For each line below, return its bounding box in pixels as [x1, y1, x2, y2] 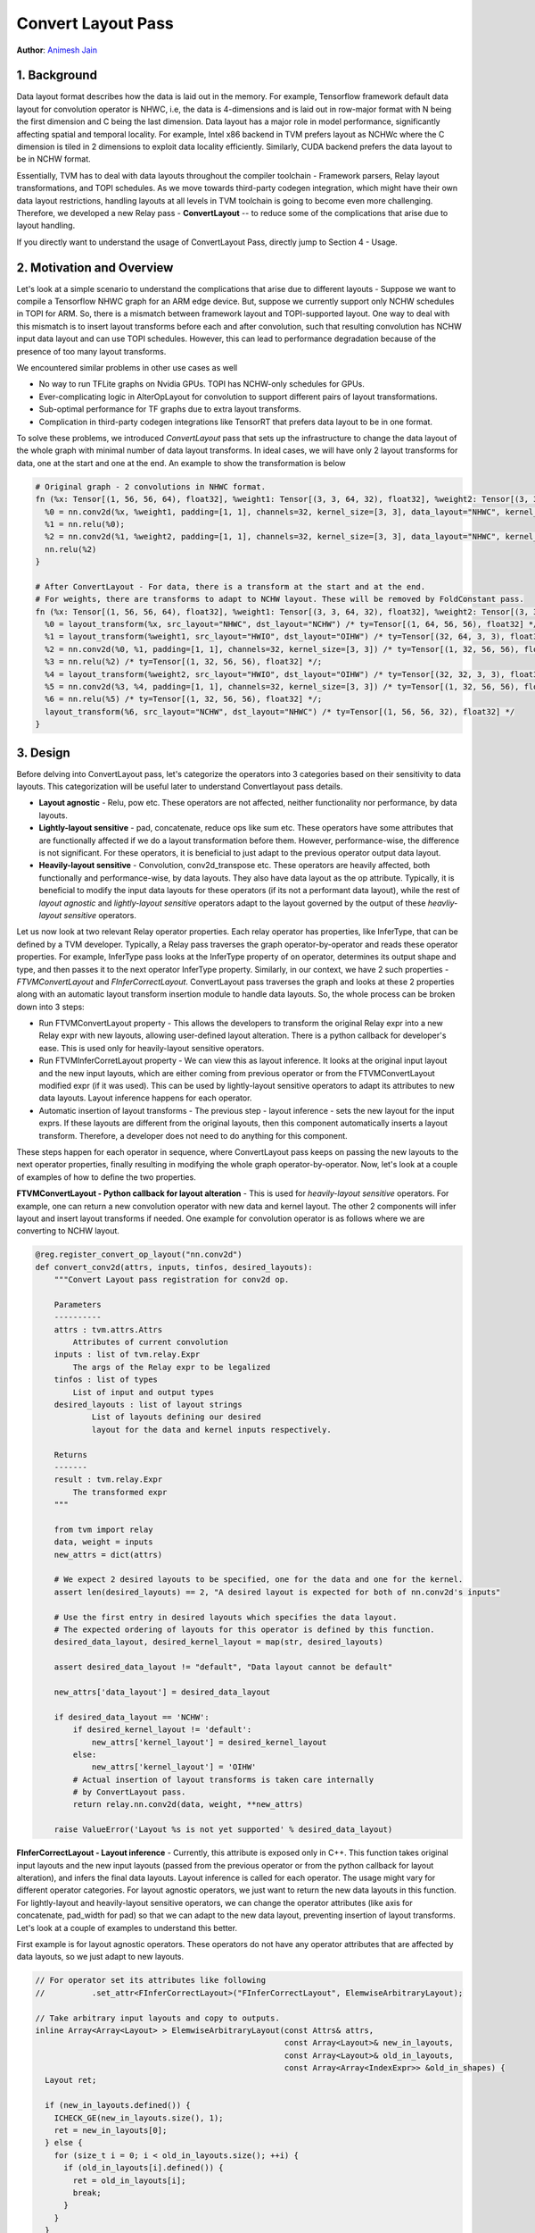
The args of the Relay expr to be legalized [72, 1362, 271, 1372]
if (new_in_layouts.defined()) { [45, 2100, 191, 2111]
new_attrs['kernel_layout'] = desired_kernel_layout [91, 1737, 327, 1747]
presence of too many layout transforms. [16, 346, 167, 356]
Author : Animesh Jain [16, 45, 98, 55]
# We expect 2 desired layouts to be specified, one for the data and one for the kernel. [53, 1575, 464, 1585]
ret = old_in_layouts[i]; [72, 2175, 186, 2186]
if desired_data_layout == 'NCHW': [53, 1711, 210, 1722]
